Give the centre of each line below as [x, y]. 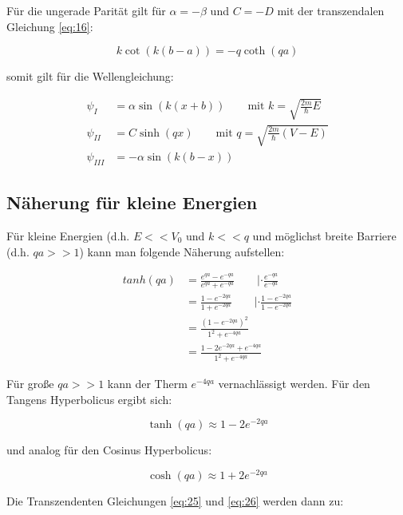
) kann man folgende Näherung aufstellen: [182, 251]
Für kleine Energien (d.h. [68, 235]
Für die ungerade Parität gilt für [86, 10]
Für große [30, 384]
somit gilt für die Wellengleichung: [90, 76]
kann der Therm [147, 384]
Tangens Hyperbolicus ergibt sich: [89, 399]
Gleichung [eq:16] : [50, 26]
